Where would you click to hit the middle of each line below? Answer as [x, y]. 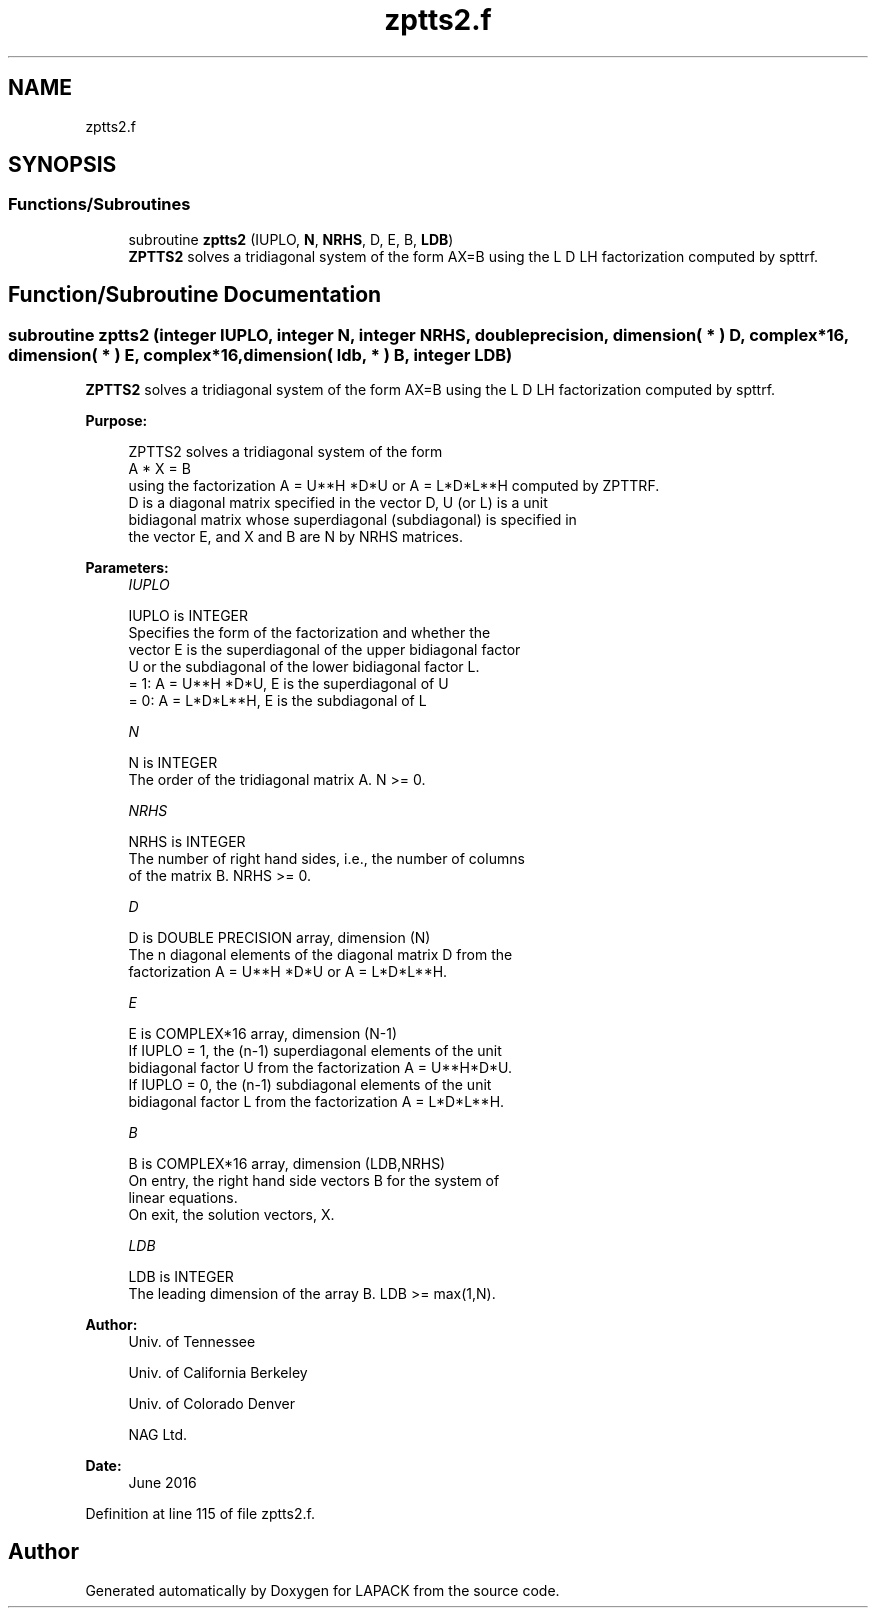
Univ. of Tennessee [192, 1342]
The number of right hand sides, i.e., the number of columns [326, 859]
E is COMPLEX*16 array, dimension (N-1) [263, 1034]
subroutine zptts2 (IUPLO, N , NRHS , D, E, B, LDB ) [291, 239]
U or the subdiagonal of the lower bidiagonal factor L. [304, 667]
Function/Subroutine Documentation [195, 295]
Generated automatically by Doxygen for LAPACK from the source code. [322, 1590]
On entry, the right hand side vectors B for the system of [314, 1181]
